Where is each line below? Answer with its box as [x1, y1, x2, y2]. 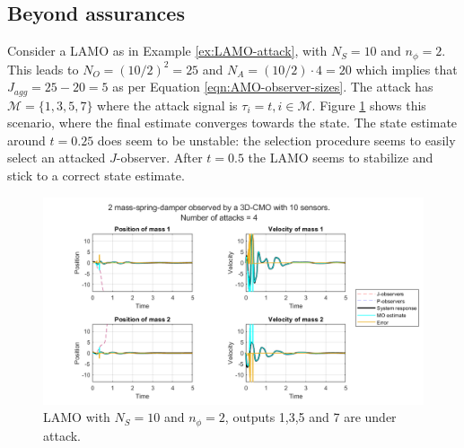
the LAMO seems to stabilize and [248, 148, 433, 167]
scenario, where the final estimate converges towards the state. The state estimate [7, 113, 458, 132]
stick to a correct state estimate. [7, 166, 185, 185]
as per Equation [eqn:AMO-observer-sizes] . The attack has [112, 77, 433, 96]
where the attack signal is [97, 95, 238, 114]
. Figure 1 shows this [311, 95, 426, 114]
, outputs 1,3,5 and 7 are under [224, 408, 397, 426]
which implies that [355, 59, 458, 78]
